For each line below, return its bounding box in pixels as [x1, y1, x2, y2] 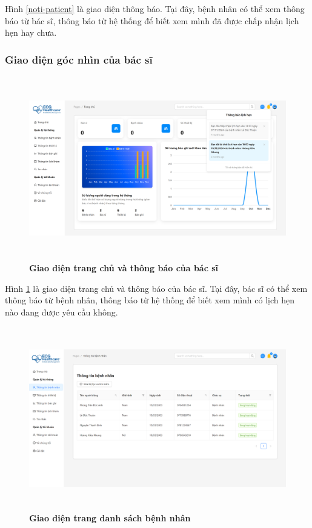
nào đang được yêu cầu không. [5, 305, 118, 318]
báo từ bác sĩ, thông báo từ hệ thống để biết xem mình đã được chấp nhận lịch [5, 14, 299, 27]
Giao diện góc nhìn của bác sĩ [5, 51, 153, 67]
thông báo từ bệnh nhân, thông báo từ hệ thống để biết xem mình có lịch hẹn [5, 294, 294, 306]
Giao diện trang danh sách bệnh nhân [29, 512, 191, 524]
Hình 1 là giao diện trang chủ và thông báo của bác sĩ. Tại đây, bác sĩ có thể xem [5, 282, 308, 294]
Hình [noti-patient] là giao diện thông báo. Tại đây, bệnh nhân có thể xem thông [5, 2, 305, 15]
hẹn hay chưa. [5, 26, 57, 39]
